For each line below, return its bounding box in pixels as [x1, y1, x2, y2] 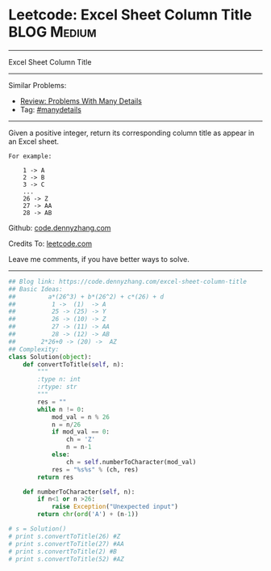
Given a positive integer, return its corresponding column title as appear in [8, 128, 255, 137]
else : [51, 450, 70, 459]
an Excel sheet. [8, 136, 59, 146]
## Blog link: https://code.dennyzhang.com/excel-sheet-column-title [8, 277, 248, 285]
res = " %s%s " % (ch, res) [51, 465, 139, 474]
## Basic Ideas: [8, 285, 63, 293]
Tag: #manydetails [19, 104, 82, 114]
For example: [8, 152, 52, 160]
